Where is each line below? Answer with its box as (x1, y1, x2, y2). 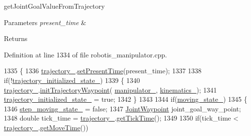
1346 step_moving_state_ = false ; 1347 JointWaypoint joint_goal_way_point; (4, 103, 241, 113)
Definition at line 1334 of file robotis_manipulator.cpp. (4, 49, 167, 59)
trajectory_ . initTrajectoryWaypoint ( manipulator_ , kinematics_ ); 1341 (4, 84, 217, 95)
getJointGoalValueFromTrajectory (4, 1, 105, 11)
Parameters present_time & (4, 17, 87, 27)
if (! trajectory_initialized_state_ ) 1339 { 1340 (4, 75, 140, 85)
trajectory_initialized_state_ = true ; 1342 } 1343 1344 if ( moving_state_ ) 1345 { (4, 94, 248, 104)
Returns (4, 33, 28, 43)
